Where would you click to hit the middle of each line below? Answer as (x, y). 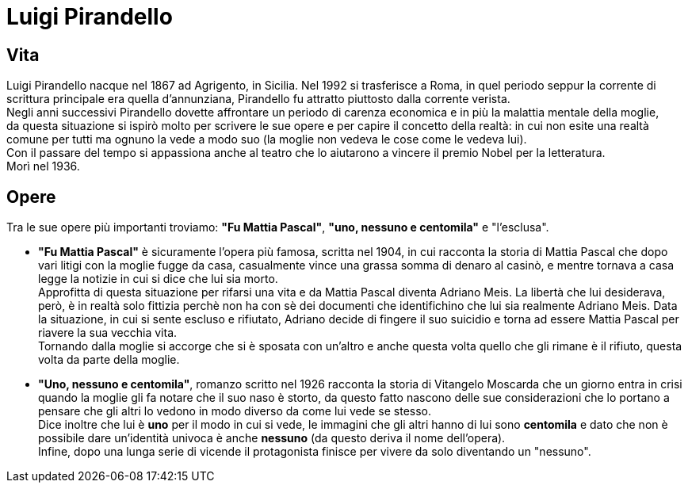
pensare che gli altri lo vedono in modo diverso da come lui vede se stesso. (235, 411)
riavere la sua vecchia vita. (108, 333)
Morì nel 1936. (43, 166)
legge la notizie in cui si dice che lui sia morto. (158, 279)
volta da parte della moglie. (109, 360)
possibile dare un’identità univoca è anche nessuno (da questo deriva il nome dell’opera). (272, 438)
